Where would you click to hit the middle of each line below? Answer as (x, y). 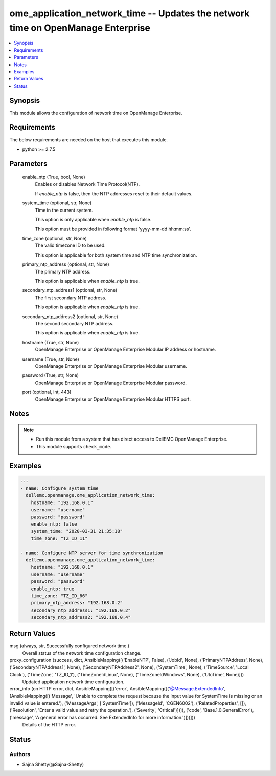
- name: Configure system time (60, 488)
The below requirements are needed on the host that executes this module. (89, 140)
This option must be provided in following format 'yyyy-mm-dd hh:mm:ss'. (113, 229)
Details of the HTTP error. (49, 724)
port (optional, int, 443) (47, 392)
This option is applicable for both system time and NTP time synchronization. (116, 255)
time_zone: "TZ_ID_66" (59, 596)
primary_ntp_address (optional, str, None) (66, 264)
